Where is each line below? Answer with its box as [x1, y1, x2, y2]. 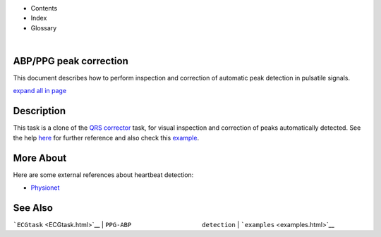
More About [13, 152, 67, 164]
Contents [30, 4, 58, 12]
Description [13, 105, 66, 117]
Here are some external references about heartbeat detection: [13, 170, 194, 179]
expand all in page [13, 87, 67, 95]
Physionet [30, 183, 60, 192]
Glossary [30, 23, 57, 32]
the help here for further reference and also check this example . [13, 133, 200, 142]
